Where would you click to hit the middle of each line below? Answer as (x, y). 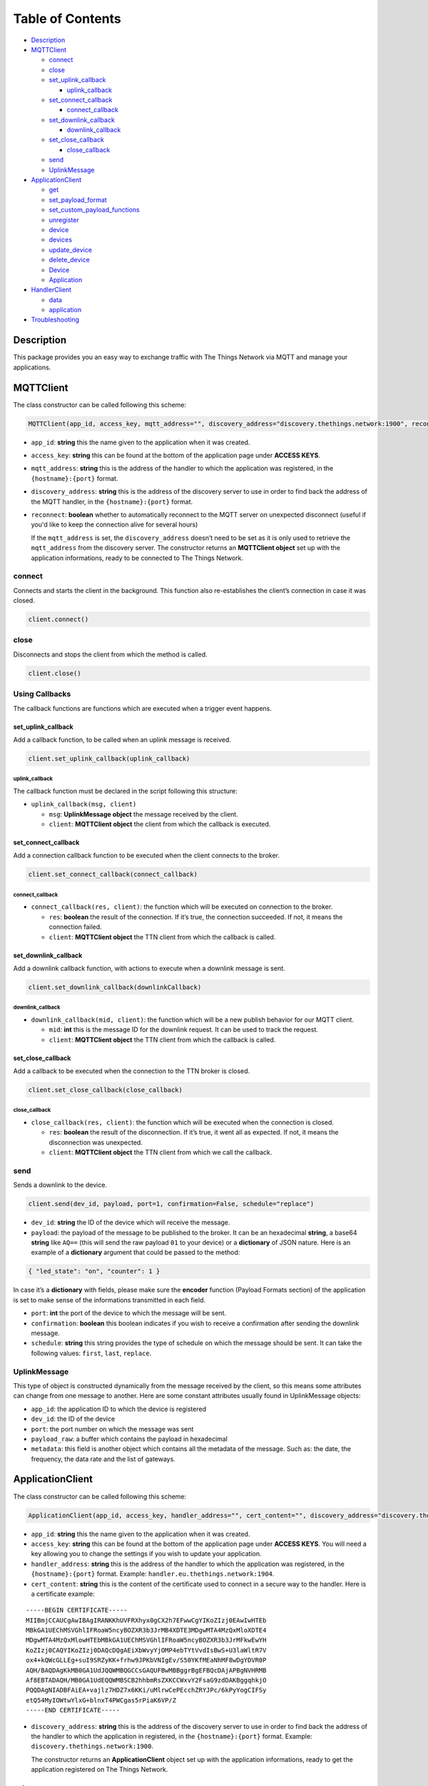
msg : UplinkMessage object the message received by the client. (143, 814)
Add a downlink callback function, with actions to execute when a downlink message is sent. (149, 968)
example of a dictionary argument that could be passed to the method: (136, 1252)
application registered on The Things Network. (100, 1770)
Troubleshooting (55, 320)
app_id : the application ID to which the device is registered (119, 1409)
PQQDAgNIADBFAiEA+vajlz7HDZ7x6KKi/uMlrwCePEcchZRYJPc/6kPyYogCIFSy (146, 1690)
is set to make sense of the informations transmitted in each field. (109, 1299)
